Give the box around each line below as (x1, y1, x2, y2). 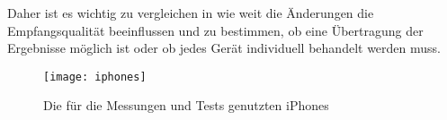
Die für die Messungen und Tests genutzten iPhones (43, 96, 329, 115)
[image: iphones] (43, 70, 147, 83)
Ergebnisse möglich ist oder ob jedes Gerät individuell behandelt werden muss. (7, 39, 441, 57)
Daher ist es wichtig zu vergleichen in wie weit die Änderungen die (7, 4, 374, 21)
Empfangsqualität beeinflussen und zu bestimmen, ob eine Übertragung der (7, 21, 424, 39)
